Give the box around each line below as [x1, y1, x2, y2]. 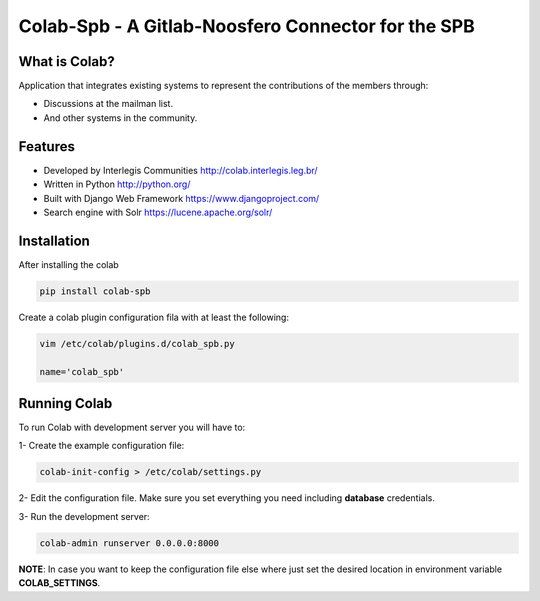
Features [18, 138, 75, 155]
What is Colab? [18, 53, 115, 70]
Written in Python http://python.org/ [43, 178, 191, 190]
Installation [18, 232, 90, 249]
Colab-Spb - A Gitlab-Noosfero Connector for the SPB [18, 15, 475, 37]
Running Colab [18, 395, 113, 412]
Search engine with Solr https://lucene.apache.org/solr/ [43, 206, 273, 218]
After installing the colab [18, 258, 119, 270]
